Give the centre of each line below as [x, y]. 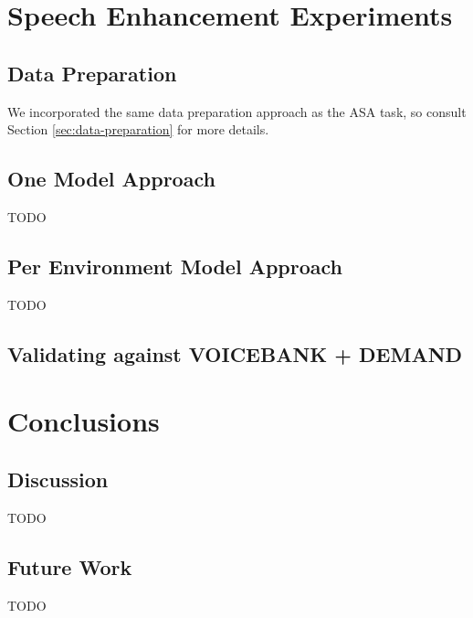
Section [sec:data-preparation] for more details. [138, 129]
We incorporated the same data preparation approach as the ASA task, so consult [237, 111]
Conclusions [84, 421]
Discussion [58, 479]
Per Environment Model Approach [175, 266]
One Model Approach [111, 179]
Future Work [70, 566]
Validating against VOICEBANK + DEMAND [235, 353]
